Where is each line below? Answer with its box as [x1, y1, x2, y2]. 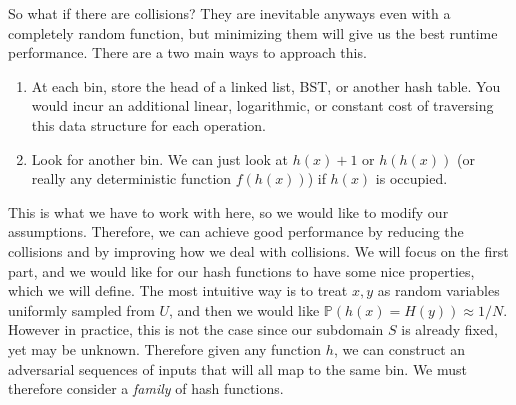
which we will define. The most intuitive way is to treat [8, 280, 348, 301]
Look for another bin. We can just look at [31, 148, 289, 169]
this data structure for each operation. [31, 114, 266, 135]
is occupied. [375, 168, 448, 189]
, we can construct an [333, 338, 466, 359]
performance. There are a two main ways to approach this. [8, 42, 367, 63]
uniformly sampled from [8, 299, 155, 320]
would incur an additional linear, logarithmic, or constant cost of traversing [31, 95, 494, 116]
